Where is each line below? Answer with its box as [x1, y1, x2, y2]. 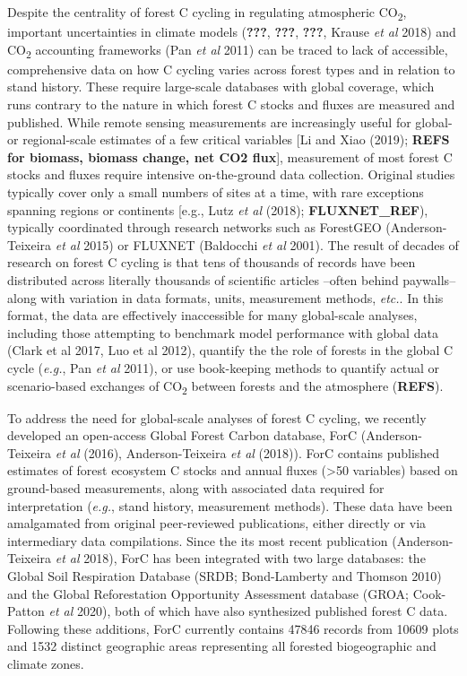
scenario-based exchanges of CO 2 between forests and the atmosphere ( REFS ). [7, 376, 444, 397]
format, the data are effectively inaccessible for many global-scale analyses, [7, 306, 418, 325]
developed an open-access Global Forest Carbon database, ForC [7, 426, 358, 445]
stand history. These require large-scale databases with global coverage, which [7, 77, 435, 96]
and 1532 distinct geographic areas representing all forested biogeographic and [7, 637, 437, 655]
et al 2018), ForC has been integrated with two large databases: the [55, 549, 426, 568]
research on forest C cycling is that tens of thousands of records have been [7, 253, 416, 272]
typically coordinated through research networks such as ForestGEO [7, 218, 382, 237]
